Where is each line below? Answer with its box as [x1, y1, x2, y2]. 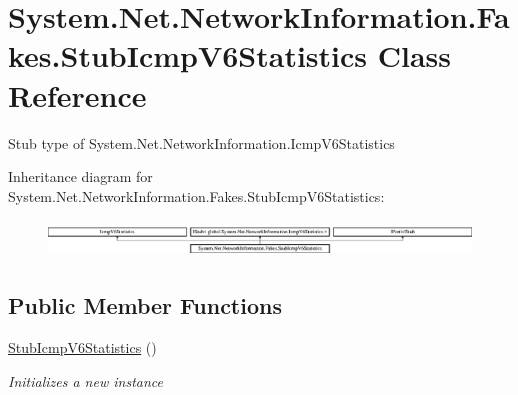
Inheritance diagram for [8, 166, 153, 187]
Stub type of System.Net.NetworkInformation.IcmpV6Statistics [8, 132, 395, 153]
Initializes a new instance [8, 370, 163, 391]
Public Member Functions [8, 290, 282, 321]
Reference [8, 74, 147, 115]
